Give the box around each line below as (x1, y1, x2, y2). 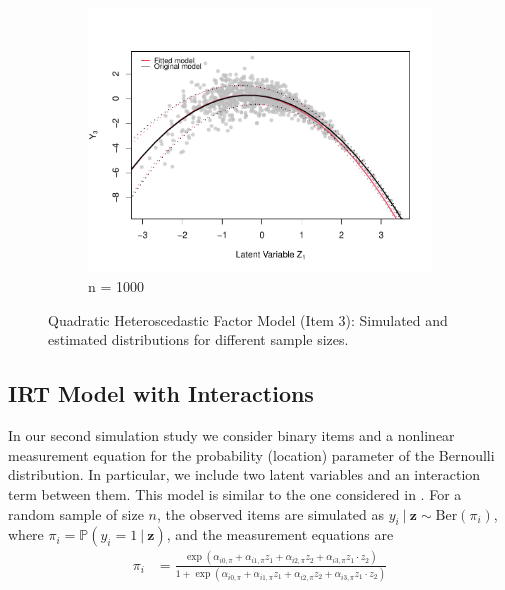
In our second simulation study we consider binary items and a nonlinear (8, 425, 455, 446)
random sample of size (8, 503, 144, 524)
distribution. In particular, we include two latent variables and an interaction (8, 464, 481, 485)
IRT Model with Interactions (8, 378, 314, 409)
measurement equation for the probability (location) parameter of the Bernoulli (8, 444, 495, 465)
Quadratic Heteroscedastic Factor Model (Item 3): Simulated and (48, 309, 448, 330)
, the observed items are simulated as (156, 503, 385, 524)
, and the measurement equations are (166, 524, 394, 545)
